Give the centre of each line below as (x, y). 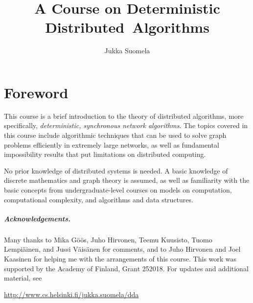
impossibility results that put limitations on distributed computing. (105, 154)
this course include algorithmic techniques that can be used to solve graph (115, 135)
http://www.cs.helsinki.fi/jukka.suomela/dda (71, 294)
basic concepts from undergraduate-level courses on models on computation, (118, 190)
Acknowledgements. (37, 218)
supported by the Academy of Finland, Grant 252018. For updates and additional (126, 268)
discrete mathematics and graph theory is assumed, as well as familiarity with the (127, 180)
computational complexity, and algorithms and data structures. (99, 199)
